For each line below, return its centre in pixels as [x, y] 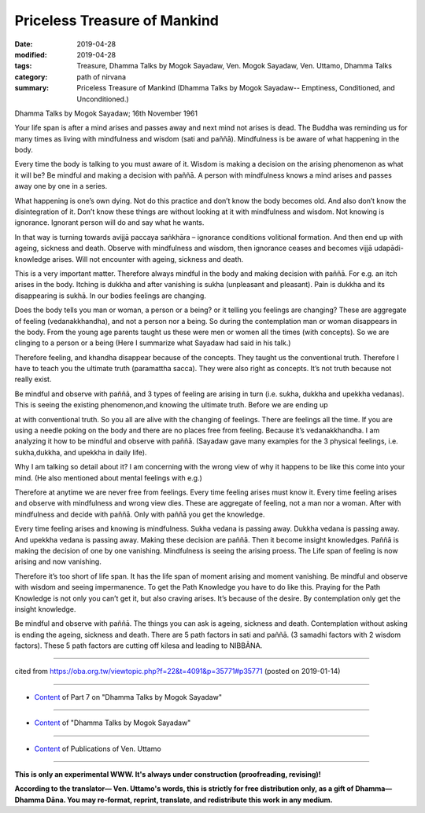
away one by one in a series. [61, 186]
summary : [32, 88]
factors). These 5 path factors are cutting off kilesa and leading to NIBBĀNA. [139, 646]
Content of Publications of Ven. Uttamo [98, 749]
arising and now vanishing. [58, 561]
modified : [31, 54]
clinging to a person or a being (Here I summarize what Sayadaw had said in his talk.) [153, 343]
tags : [23, 66]
